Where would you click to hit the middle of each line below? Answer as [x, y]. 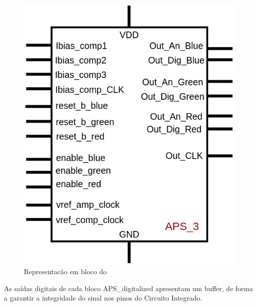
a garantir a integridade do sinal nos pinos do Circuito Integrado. [103, 298]
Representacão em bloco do [65, 271]
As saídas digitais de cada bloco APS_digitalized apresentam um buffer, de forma [128, 288]
